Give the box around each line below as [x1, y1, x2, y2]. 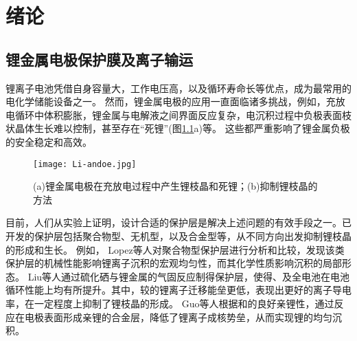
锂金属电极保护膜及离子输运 [5, 48, 193, 69]
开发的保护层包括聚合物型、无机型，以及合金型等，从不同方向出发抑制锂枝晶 [5, 228, 352, 243]
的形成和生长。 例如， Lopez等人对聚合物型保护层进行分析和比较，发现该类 [5, 242, 345, 256]
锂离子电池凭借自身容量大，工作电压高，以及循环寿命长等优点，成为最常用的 [5, 80, 352, 95]
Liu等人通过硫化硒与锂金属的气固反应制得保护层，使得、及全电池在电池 [27, 269, 350, 283]
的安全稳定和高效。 [5, 134, 92, 148]
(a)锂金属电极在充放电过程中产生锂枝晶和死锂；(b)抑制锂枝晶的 [33, 179, 318, 193]
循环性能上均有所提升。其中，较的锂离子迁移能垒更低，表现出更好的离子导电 [5, 283, 352, 297]
